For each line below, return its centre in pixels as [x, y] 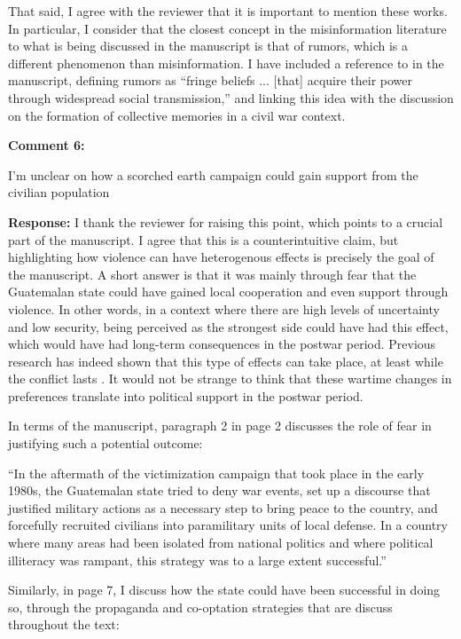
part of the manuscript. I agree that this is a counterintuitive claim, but [203, 239]
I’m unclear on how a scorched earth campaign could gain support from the [213, 174]
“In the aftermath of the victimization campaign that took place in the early [216, 473]
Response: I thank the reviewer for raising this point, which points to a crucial [226, 221]
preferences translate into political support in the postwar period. [186, 395]
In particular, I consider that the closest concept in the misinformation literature [227, 28]
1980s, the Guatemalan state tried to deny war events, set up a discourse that [219, 490]
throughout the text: [64, 624]
